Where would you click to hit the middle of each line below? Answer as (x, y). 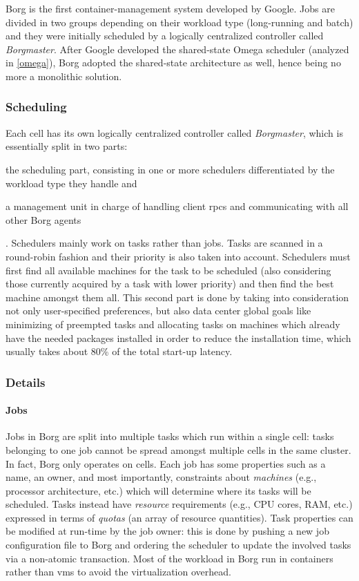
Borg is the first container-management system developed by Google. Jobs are (170, 8)
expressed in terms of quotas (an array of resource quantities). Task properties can (179, 517)
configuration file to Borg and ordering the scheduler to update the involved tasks (178, 545)
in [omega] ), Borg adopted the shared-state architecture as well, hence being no (173, 63)
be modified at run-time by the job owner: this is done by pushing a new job (167, 531)
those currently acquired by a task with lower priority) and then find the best (170, 284)
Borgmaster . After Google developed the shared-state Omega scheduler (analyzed (177, 49)
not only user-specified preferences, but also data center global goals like (158, 311)
